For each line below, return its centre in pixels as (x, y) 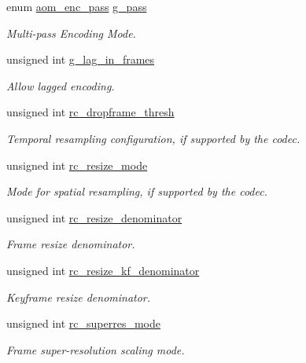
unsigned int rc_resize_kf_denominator (103, 270)
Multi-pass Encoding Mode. (71, 33)
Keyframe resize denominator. (79, 297)
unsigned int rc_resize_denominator (94, 217)
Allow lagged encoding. (61, 85)
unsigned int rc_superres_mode (83, 323)
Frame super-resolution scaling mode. (96, 349)
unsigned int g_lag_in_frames (81, 59)
